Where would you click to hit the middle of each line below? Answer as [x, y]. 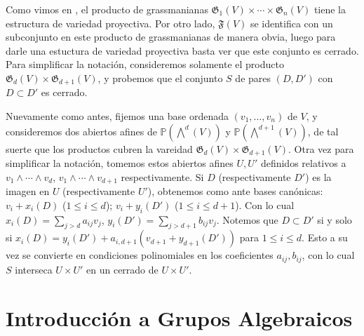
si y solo [335, 219]
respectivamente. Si [162, 176]
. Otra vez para [321, 148]
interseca [34, 269]
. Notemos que [247, 219]
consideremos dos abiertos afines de [81, 131]
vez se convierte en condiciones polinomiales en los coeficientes [140, 255]
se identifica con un [291, 23]
